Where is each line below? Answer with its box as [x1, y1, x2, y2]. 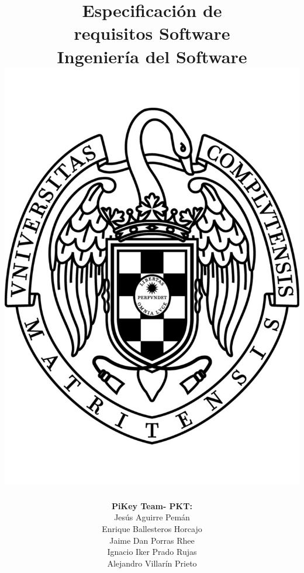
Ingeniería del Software [57, 44, 247, 68]
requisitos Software [74, 21, 230, 45]
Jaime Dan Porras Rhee [109, 534, 195, 546]
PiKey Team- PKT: [112, 499, 192, 512]
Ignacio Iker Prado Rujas [107, 545, 197, 558]
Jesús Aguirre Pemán [114, 511, 190, 523]
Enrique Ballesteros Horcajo [102, 523, 202, 535]
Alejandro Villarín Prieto [107, 557, 197, 569]
